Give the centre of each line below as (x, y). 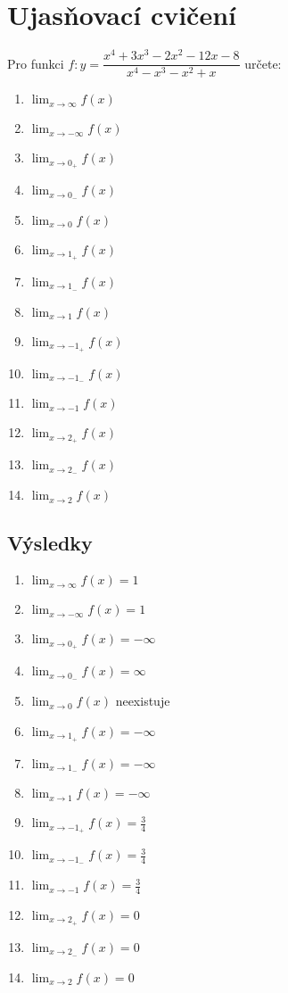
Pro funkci (36, 63)
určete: (263, 63)
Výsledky (50, 542)
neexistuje (143, 701)
